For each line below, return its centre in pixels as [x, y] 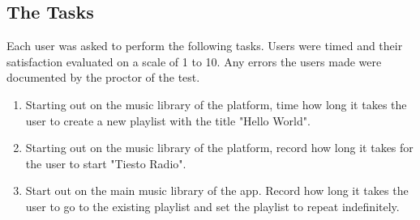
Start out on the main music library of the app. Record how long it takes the [217, 190]
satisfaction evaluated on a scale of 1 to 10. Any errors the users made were [194, 61]
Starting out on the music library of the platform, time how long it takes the [216, 104]
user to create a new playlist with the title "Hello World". [168, 120]
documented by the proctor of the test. [103, 77]
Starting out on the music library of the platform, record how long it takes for [219, 148]
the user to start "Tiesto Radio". [106, 163]
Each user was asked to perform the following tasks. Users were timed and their [205, 46]
